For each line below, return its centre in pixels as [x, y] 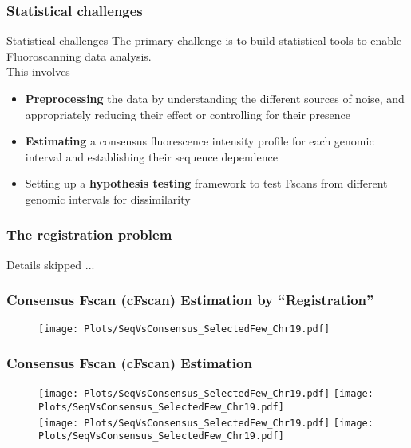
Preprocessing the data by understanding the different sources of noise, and [215, 98]
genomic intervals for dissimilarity [108, 198]
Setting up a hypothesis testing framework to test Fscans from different [206, 183]
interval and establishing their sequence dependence [151, 156]
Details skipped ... [51, 264]
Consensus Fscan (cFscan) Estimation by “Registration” [190, 300]
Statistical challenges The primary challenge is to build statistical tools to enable [204, 40]
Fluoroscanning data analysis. [79, 56]
